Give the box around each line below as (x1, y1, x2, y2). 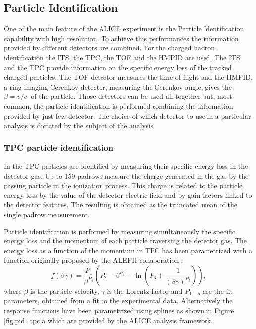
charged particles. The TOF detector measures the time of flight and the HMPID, (4, 72, 253, 82)
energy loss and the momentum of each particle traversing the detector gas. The (4, 235, 247, 246)
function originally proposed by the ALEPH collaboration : (4, 255, 183, 265)
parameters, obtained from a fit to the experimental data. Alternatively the (4, 295, 233, 306)
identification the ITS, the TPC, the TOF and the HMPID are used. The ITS (4, 52, 240, 62)
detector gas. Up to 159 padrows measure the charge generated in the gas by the (4, 170, 249, 181)
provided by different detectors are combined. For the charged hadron (4, 43, 215, 53)
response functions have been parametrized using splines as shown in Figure (4, 305, 234, 316)
